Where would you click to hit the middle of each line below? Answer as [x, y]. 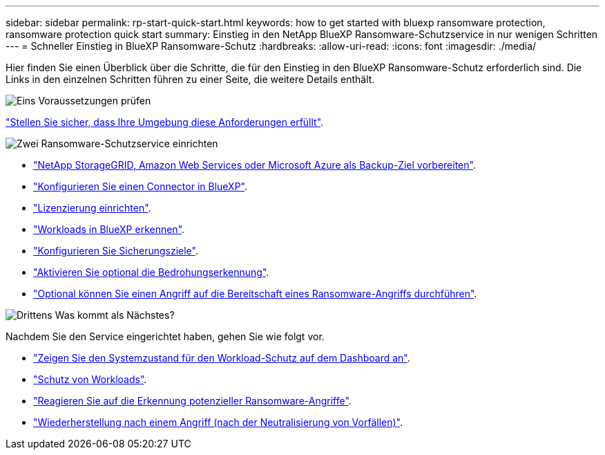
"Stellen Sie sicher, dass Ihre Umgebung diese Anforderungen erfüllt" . [165, 122]
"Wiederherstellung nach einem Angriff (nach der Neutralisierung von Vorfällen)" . [218, 422]
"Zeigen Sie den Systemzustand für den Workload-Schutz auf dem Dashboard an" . [222, 358]
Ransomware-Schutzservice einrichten [129, 143]
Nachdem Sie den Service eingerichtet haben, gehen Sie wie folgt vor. [165, 336]
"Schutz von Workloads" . [90, 379]
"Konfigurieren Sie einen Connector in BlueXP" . [140, 186]
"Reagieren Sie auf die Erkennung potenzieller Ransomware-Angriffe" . [192, 401]
